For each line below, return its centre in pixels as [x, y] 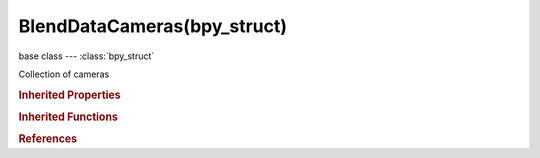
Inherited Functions [68, 117]
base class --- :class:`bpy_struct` [86, 56]
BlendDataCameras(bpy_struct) [153, 26]
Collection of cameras [64, 74]
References [48, 139]
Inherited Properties [70, 95]
